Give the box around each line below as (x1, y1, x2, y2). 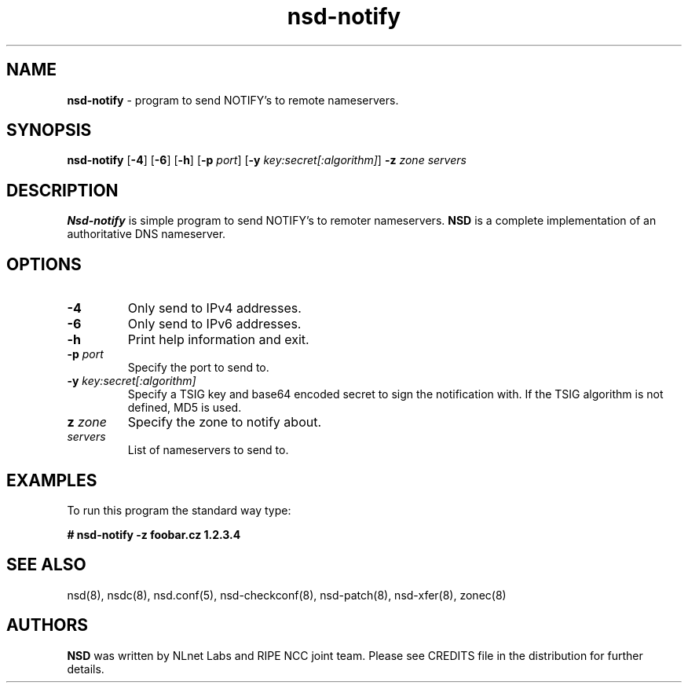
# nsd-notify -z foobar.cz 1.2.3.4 (67, 527, 241, 541)
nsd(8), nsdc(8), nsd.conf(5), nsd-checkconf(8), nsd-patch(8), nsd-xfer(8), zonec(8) (67, 588, 507, 602)
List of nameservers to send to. (127, 443, 289, 457)
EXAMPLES (6, 470, 97, 490)
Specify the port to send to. (127, 361, 269, 375)
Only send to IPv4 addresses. (127, 300, 302, 317)
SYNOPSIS (6, 120, 92, 141)
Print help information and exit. (127, 332, 309, 348)
